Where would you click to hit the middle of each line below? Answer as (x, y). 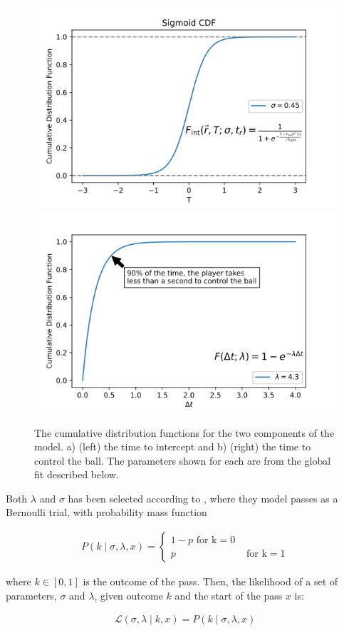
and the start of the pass (229, 595)
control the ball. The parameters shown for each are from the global (183, 460)
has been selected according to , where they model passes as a (203, 498)
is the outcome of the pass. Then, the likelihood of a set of (210, 581)
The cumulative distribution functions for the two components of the (184, 432)
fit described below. (77, 474)
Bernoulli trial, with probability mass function (106, 512)
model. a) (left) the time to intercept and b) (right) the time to (173, 446)
